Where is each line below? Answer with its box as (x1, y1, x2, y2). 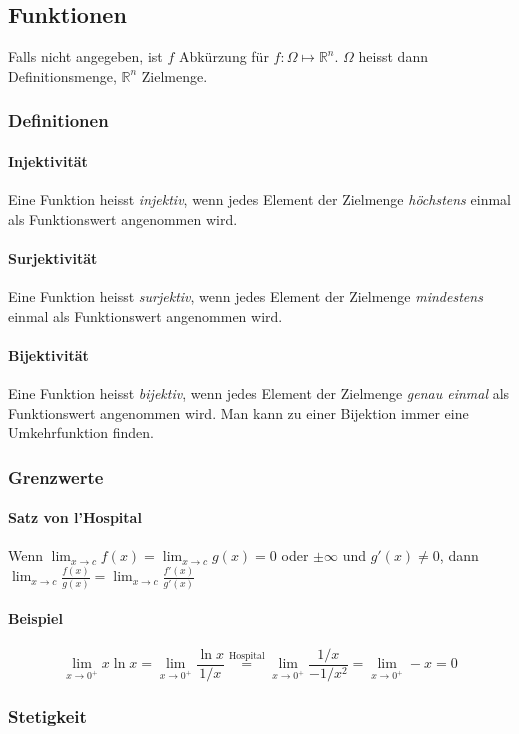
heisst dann (358, 46, 428, 67)
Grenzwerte (8, 464, 104, 489)
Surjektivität (8, 247, 98, 268)
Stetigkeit (8, 703, 87, 728)
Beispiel (8, 608, 63, 629)
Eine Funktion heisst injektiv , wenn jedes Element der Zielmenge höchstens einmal (8, 189, 511, 210)
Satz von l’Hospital (8, 507, 142, 528)
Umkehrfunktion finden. (8, 422, 154, 443)
